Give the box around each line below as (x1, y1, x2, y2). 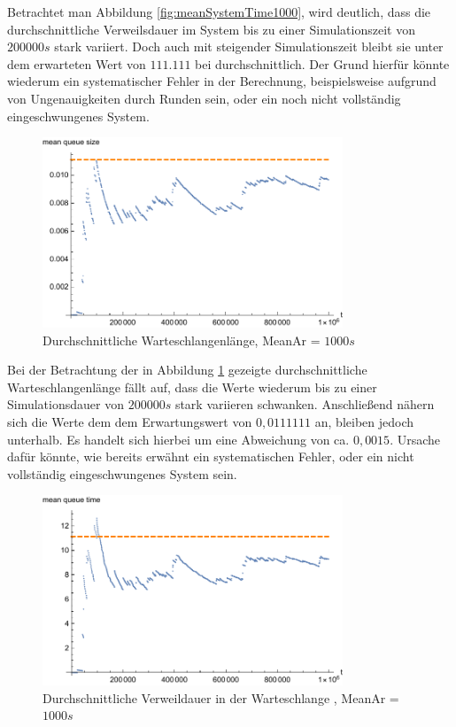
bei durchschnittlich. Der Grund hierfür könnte (195, 54, 450, 73)
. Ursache (390, 429, 441, 448)
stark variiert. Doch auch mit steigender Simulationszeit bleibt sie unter (54, 37, 444, 56)
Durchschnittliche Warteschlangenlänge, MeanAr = (43, 330, 321, 349)
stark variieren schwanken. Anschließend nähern (174, 395, 435, 414)
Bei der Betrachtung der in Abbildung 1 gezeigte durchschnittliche (7, 360, 367, 379)
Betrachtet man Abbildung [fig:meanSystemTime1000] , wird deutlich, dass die (7, 3, 431, 20)
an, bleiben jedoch (314, 412, 414, 430)
